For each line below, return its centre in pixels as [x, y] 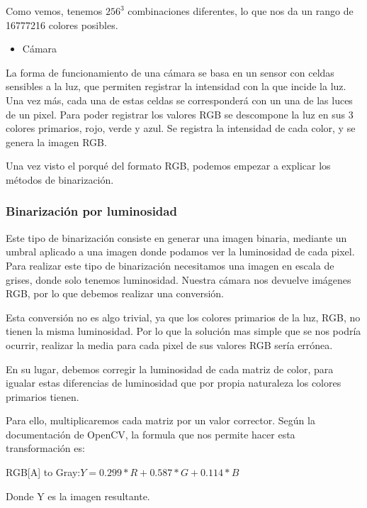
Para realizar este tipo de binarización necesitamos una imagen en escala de [170, 265]
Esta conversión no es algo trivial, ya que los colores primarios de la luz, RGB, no [183, 317]
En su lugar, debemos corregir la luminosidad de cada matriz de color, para [170, 369]
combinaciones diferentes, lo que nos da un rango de [241, 11]
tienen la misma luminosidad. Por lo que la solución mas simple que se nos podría [183, 331]
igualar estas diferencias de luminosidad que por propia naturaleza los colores [174, 383]
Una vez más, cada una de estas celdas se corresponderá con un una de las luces [179, 100]
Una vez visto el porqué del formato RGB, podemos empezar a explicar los [168, 166]
